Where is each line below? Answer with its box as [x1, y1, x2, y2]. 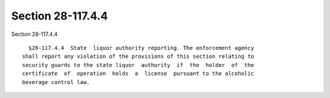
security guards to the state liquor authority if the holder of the [22, 61, 254, 68]
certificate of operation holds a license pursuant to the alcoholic [22, 70, 254, 77]
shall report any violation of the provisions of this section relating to [22, 53, 254, 60]
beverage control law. [22, 79, 90, 85]
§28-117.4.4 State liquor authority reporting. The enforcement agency [28, 44, 254, 51]
